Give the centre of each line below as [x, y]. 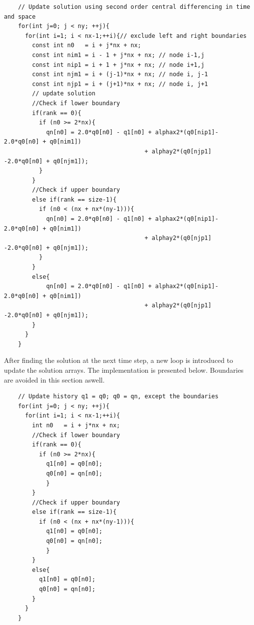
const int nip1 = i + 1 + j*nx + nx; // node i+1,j [118, 65]
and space [20, 16]
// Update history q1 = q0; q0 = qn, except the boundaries [118, 397]
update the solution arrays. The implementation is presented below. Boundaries [124, 370]
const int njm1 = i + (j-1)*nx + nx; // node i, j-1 [120, 74]
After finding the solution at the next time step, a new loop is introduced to [119, 360]
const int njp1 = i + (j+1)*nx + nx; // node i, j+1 [120, 84]
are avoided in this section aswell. [54, 379]
